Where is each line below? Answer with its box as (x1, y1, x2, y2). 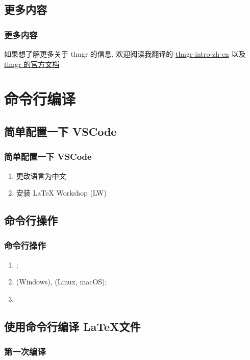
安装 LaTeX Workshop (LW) (16, 187, 107, 198)
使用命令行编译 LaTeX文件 (4, 318, 141, 334)
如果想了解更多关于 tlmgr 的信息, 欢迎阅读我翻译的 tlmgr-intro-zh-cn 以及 (4, 49, 246, 59)
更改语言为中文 (16, 170, 66, 181)
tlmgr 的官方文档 (4, 58, 60, 69)
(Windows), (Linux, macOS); (16, 276, 107, 287)
